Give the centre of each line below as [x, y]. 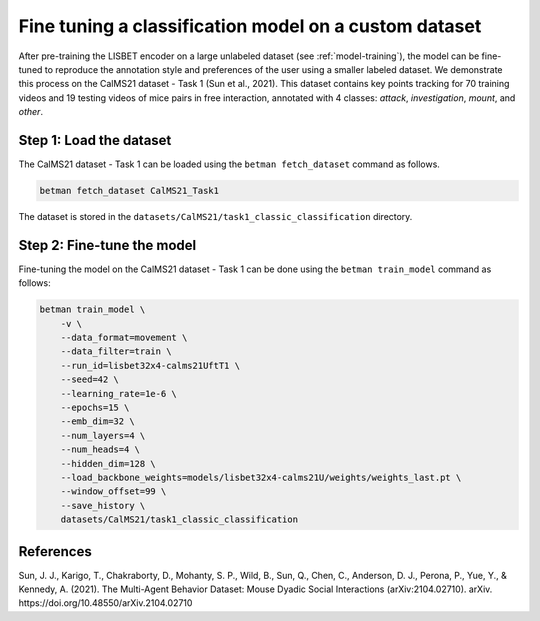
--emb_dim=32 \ [97, 421]
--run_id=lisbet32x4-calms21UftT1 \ [150, 365]
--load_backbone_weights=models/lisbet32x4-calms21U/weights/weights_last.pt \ [261, 477]
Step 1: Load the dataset [95, 140]
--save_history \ [103, 505]
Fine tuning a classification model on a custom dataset [250, 26]
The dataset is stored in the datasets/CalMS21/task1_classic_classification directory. [215, 216]
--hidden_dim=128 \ [108, 463]
